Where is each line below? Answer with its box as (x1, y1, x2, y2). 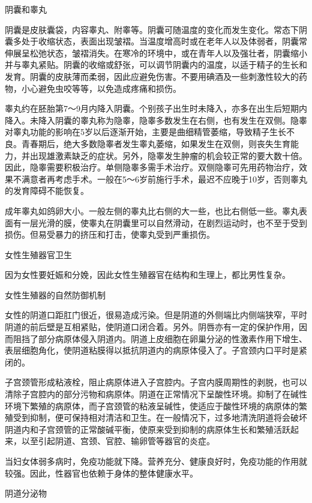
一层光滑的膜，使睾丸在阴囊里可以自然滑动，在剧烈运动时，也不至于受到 (21, 216, 307, 229)
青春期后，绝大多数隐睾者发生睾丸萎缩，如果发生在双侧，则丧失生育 (21, 137, 290, 149)
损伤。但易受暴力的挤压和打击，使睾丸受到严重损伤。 (5, 228, 215, 241)
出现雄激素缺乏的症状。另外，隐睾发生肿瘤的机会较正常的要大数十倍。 (29, 149, 307, 161)
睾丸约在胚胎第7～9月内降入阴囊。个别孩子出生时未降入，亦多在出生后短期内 (5, 102, 307, 115)
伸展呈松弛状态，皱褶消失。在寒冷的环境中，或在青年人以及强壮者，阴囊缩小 (5, 46, 307, 59)
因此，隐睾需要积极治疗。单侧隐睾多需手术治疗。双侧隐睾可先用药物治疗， (5, 161, 299, 173)
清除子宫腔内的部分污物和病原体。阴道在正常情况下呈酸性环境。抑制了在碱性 (5, 388, 307, 400)
